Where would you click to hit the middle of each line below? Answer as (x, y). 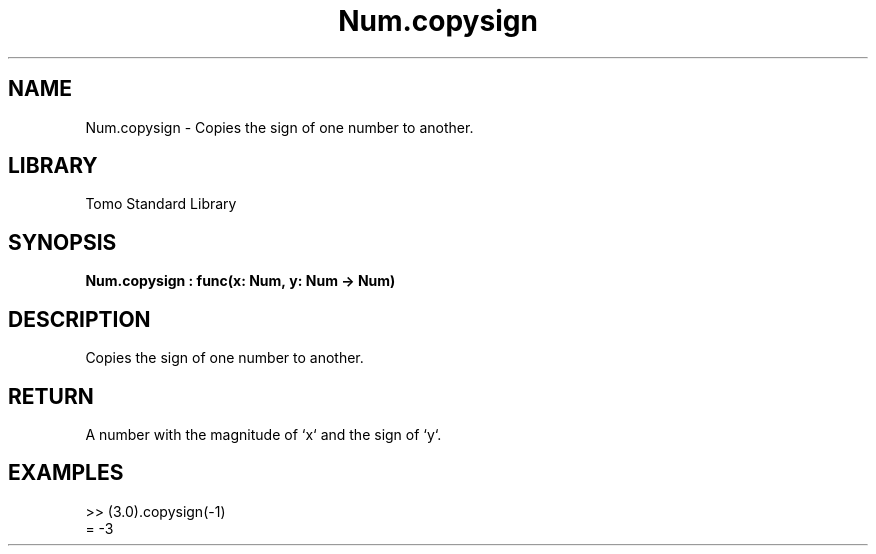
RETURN (51, 396)
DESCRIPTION (79, 319)
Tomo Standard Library (161, 204)
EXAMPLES (66, 473)
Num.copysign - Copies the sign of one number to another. (279, 127)
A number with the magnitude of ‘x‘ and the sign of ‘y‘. (263, 434)
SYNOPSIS (62, 242)
